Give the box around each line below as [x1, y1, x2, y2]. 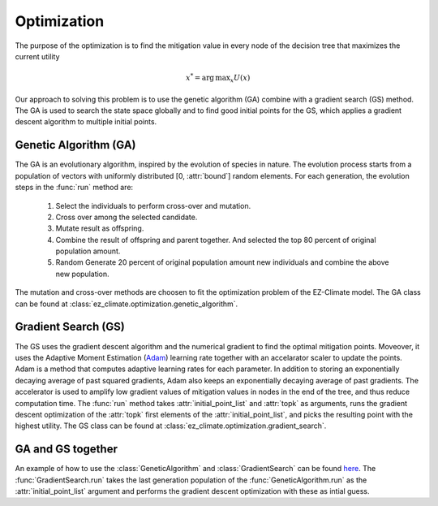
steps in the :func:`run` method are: [15, 183, 134, 192]
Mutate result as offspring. [55, 223, 144, 233]
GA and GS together [15, 443, 118, 456]
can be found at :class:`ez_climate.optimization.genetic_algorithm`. [15, 299, 238, 309]
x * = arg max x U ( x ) [185, 71, 251, 84]
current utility [15, 51, 60, 61]
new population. [55, 269, 109, 279]
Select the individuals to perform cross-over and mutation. [55, 201, 251, 210]
